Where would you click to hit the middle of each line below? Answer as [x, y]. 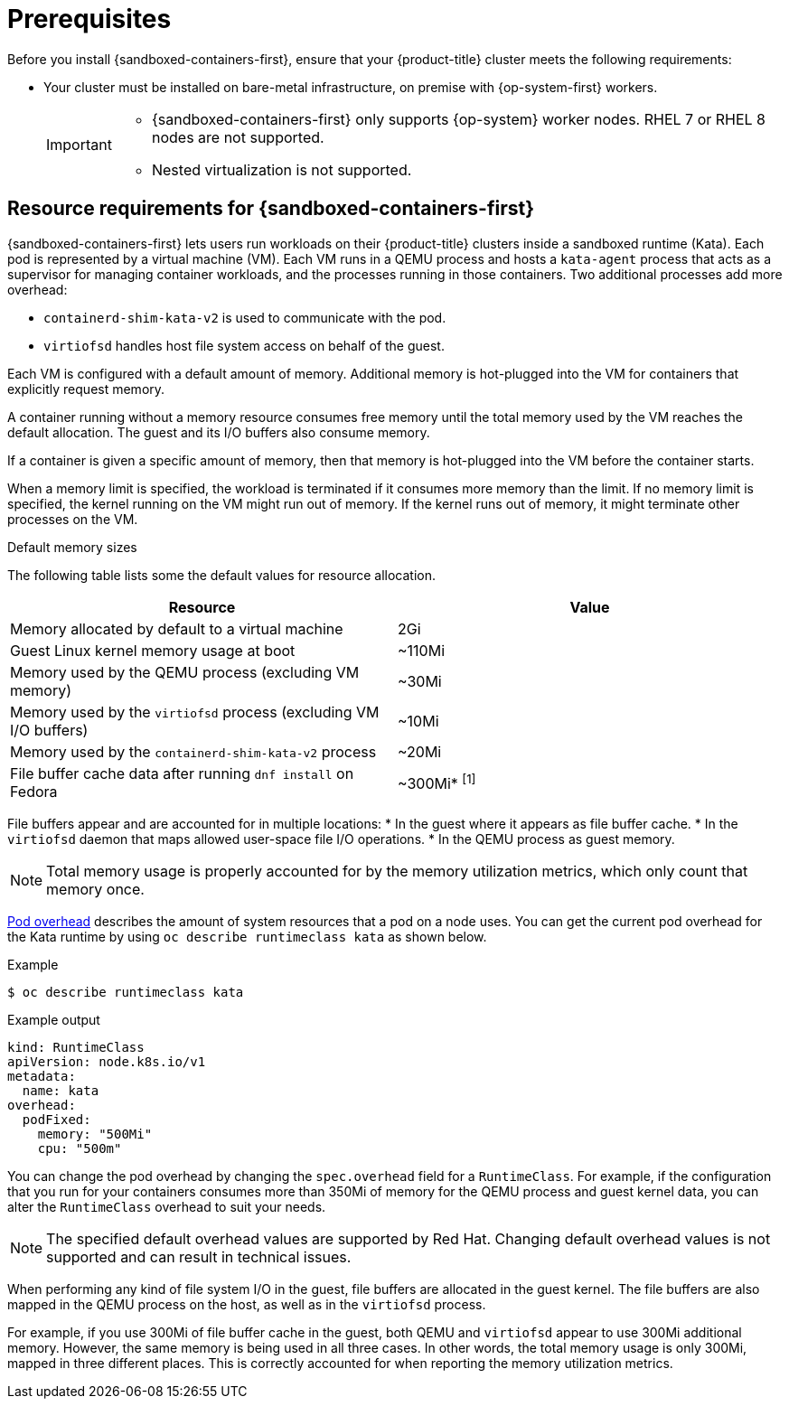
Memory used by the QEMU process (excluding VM [185, 672]
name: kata [61, 1090]
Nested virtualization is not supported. [282, 169]
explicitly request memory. [86, 389]
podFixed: [56, 1119]
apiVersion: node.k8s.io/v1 [107, 1061]
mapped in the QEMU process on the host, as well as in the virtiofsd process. [247, 1304]
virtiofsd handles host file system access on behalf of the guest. [244, 345]
